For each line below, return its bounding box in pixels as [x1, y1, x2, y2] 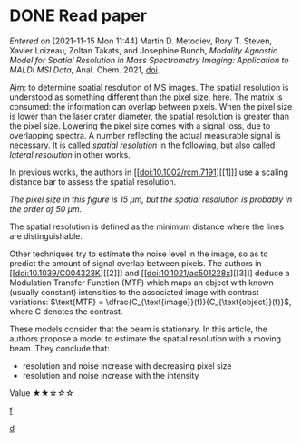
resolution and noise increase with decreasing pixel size [22, 360, 232, 371]
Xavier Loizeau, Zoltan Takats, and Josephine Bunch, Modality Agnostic [9, 44, 278, 55]
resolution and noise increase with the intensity [22, 370, 199, 380]
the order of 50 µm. [9, 203, 83, 214]
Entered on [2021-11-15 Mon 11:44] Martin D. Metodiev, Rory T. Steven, [9, 35, 272, 46]
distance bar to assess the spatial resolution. [9, 176, 177, 187]
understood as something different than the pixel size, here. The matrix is [9, 91, 283, 102]
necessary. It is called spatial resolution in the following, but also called [9, 139, 276, 150]
